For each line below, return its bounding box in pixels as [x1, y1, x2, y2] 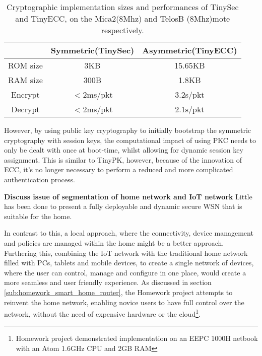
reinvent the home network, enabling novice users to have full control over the [4, 297, 244, 307]
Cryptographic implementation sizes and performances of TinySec [7, 1, 239, 13]
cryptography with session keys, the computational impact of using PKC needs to [4, 134, 256, 145]
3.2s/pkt [175, 89, 205, 100]
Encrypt [11, 89, 40, 100]
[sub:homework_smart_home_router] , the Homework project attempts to [4, 287, 233, 297]
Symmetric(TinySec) [50, 44, 135, 56]
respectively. [101, 24, 144, 36]
